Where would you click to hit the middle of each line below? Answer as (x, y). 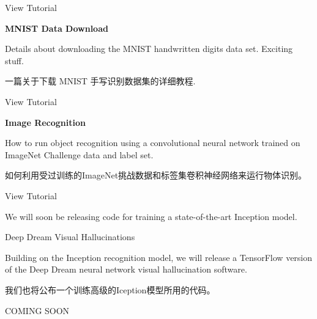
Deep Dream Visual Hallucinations (70, 237)
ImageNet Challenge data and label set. (79, 154)
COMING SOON (37, 310)
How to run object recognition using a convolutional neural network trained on (153, 143)
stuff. (14, 60)
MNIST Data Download (57, 28)
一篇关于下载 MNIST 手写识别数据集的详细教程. (100, 81)
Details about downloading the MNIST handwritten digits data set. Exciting (149, 49)
